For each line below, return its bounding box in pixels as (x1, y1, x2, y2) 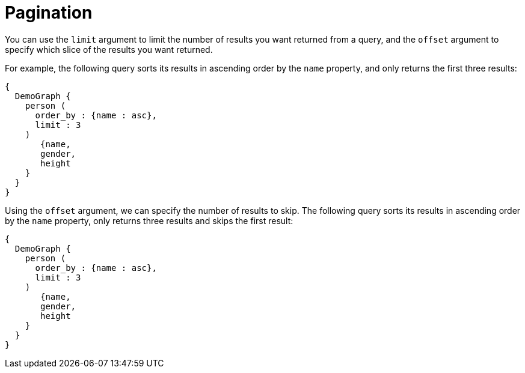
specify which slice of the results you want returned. (5, 44, 213, 55)
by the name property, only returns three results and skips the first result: (5, 215, 293, 226)
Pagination (5, 2, 93, 23)
